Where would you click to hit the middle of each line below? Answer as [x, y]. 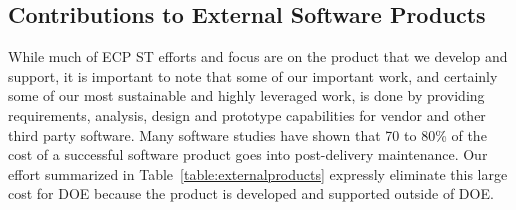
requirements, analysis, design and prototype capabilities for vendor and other [247, 114]
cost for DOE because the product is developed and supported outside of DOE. [251, 193]
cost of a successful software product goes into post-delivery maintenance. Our [248, 154]
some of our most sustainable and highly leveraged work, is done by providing [246, 95]
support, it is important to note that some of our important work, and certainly [253, 75]
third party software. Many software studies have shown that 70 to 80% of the [247, 134]
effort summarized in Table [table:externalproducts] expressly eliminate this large [258, 173]
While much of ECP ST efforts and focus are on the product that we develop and [258, 56]
